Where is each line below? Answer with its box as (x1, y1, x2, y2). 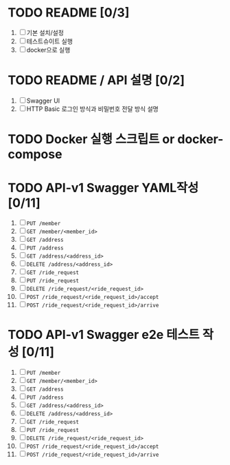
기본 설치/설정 (26, 28, 65, 37)
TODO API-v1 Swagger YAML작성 (8, 180, 199, 196)
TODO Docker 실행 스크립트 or (8, 132, 175, 147)
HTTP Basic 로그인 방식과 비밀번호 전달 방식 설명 (26, 105, 159, 113)
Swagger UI (26, 96, 60, 105)
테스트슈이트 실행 (26, 37, 73, 45)
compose (8, 147, 62, 163)
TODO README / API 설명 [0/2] (8, 72, 185, 88)
